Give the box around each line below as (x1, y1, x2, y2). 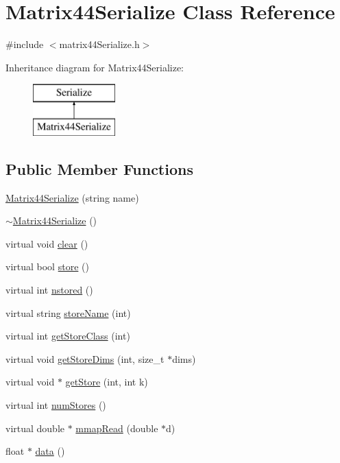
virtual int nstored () (5, 283, 93, 297)
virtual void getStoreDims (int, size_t (5, 351, 165, 366)
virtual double (5, 420, 65, 435)
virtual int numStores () (5, 398, 106, 412)
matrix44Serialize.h (59, 37, 140, 51)
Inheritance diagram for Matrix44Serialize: (5, 60, 184, 74)
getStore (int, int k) (65, 375, 148, 389)
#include (5, 37, 44, 51)
